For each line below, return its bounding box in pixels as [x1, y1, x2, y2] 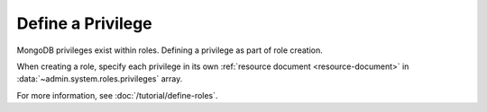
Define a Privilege [16, 13, 152, 33]
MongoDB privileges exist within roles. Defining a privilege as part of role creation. [16, 45, 324, 56]
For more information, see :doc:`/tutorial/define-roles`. [16, 90, 218, 100]
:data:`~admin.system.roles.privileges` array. [16, 73, 183, 84]
